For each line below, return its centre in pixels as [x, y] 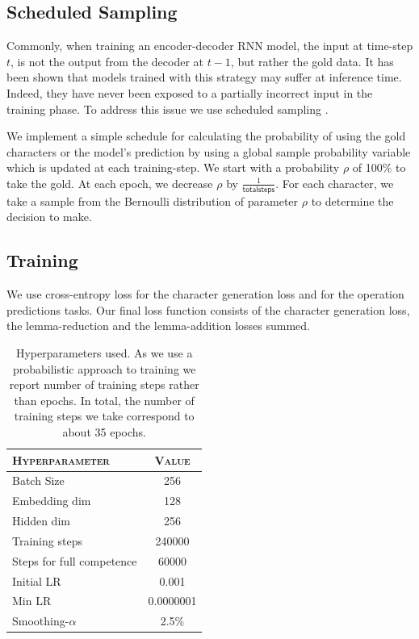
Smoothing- [41, 621]
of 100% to [379, 167]
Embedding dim [52, 501]
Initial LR [37, 581]
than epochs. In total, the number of [104, 400]
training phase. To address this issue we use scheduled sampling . [168, 109]
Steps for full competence [75, 560]
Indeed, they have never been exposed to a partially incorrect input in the [190, 92]
